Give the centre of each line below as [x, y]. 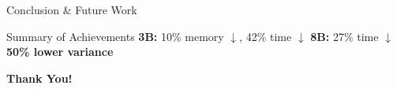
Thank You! [39, 78]
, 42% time [266, 36]
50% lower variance [60, 52]
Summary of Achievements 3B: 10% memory [115, 36]
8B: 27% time [345, 36]
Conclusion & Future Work [72, 9]
